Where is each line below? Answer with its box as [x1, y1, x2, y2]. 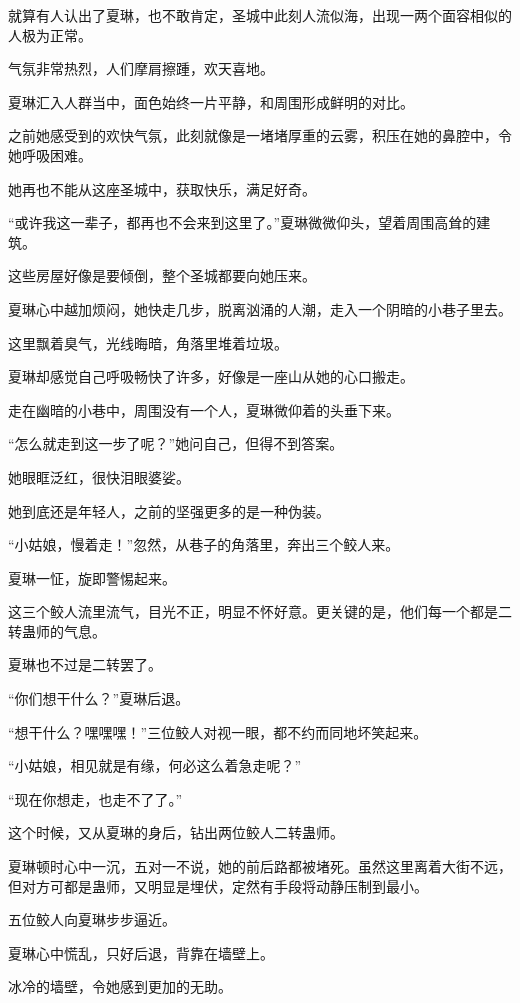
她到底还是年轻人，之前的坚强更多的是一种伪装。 [8, 500, 330, 521]
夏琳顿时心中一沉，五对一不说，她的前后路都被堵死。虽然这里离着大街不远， [8, 856, 512, 877]
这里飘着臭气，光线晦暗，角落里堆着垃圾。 [8, 332, 288, 353]
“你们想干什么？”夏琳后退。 [8, 688, 190, 709]
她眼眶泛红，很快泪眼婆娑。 [8, 466, 190, 487]
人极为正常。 [8, 24, 92, 45]
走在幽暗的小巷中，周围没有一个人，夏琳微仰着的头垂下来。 [8, 399, 400, 420]
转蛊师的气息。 [8, 620, 106, 641]
